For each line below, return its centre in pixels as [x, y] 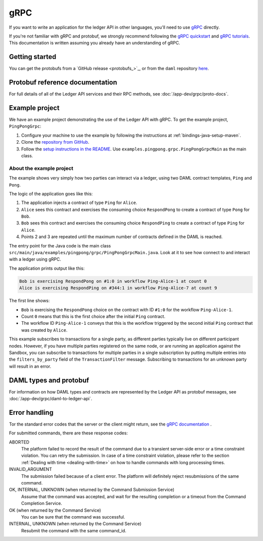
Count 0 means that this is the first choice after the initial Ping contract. [93, 316]
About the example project [41, 168]
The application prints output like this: [47, 268]
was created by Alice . [44, 330]
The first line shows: [29, 301]
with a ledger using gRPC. [35, 259]
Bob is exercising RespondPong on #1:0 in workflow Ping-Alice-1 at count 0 [113, 281]
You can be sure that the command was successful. [73, 517]
